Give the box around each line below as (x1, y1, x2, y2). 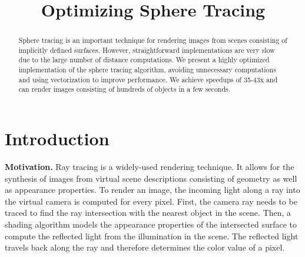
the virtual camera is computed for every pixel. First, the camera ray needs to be (5, 195, 297, 207)
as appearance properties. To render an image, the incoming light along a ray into (5, 183, 300, 196)
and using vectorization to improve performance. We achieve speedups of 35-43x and (18, 74, 278, 84)
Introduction (5, 126, 110, 151)
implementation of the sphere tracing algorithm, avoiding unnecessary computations (18, 65, 276, 75)
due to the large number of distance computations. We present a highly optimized (18, 55, 270, 65)
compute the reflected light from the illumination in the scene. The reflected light (5, 229, 299, 242)
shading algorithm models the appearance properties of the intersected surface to (5, 218, 297, 231)
